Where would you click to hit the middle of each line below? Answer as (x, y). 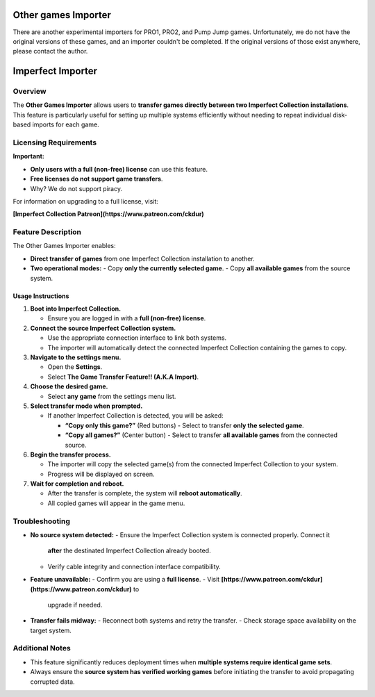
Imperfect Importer (55, 71)
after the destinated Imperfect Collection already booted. (129, 551)
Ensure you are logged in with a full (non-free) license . (127, 318)
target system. (51, 630)
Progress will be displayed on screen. (101, 474)
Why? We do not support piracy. (76, 188)
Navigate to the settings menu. (76, 357)
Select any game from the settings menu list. (112, 396)
